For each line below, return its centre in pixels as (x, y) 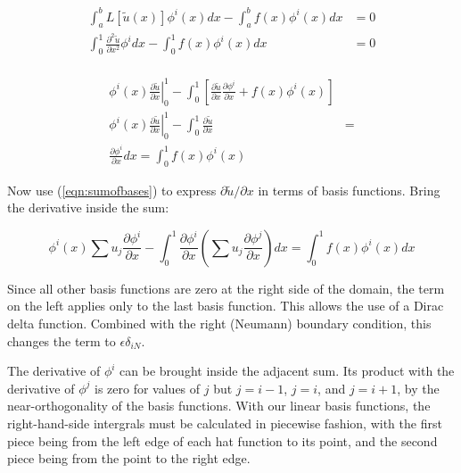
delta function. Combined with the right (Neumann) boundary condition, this (219, 323)
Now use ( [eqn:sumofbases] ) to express (112, 190)
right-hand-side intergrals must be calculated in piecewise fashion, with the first (225, 423)
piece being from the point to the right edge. (129, 458)
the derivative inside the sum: (88, 207)
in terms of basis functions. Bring (349, 190)
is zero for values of (148, 388)
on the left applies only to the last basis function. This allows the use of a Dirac (226, 306)
